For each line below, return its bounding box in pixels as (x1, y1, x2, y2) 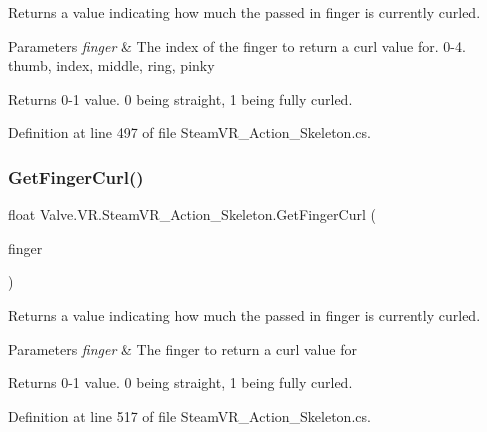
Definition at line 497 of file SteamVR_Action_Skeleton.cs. (8, 122, 371, 143)
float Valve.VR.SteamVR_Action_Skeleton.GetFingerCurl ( (8, 204, 376, 225)
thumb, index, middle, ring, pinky (8, 55, 215, 76)
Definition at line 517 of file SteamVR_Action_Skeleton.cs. (8, 405, 371, 426)
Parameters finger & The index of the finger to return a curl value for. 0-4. (8, 35, 466, 56)
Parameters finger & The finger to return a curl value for (8, 338, 357, 359)
